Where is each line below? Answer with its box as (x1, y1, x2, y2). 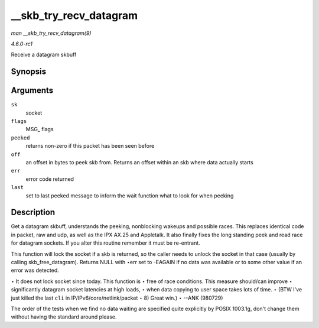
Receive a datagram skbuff (11, 51, 77, 59)
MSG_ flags (25, 126, 54, 133)
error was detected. (11, 267, 59, 274)
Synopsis (11, 67, 47, 77)
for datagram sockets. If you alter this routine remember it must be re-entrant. (11, 239, 200, 246)
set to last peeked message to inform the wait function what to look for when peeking (25, 192, 234, 199)
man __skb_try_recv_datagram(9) (11, 30, 92, 37)
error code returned (25, 175, 74, 183)
